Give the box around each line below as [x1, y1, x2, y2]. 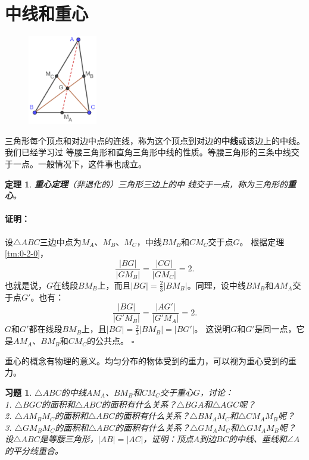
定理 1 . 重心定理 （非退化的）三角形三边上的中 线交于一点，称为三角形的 [5, 177, 288, 190]
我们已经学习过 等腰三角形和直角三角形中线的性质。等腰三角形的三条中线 [5, 146, 291, 158]
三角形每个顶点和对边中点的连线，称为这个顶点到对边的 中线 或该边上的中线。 [5, 134, 305, 146]
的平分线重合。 [5, 444, 63, 456]
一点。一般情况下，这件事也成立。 [13, 158, 146, 170]
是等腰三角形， [39, 433, 98, 445]
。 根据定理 [239, 235, 285, 248]
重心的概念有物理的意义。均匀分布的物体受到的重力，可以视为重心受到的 [5, 354, 288, 367]
